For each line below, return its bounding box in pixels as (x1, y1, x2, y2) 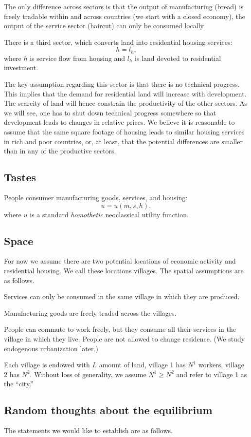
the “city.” (4, 379, 34, 389)
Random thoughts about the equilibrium (4, 402, 213, 418)
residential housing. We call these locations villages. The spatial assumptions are (4, 265, 244, 275)
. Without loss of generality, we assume (30, 369, 146, 379)
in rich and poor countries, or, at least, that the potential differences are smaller (4, 136, 243, 146)
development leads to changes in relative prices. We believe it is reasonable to (4, 117, 235, 127)
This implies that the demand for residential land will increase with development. (4, 88, 247, 98)
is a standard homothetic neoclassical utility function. (30, 209, 189, 219)
